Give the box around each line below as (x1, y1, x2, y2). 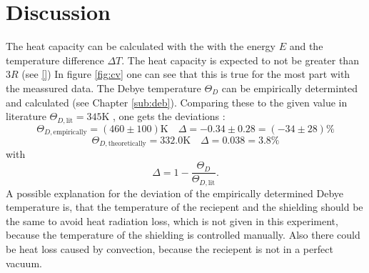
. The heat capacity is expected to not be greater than (121, 52, 359, 67)
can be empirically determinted (221, 80, 358, 95)
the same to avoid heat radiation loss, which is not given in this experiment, (6, 213, 338, 228)
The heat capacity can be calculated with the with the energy (6, 39, 276, 54)
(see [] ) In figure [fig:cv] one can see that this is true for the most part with (21, 66, 350, 81)
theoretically (108, 140, 146, 148)
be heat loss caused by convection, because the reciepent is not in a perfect (6, 241, 333, 256)
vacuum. (6, 255, 42, 270)
